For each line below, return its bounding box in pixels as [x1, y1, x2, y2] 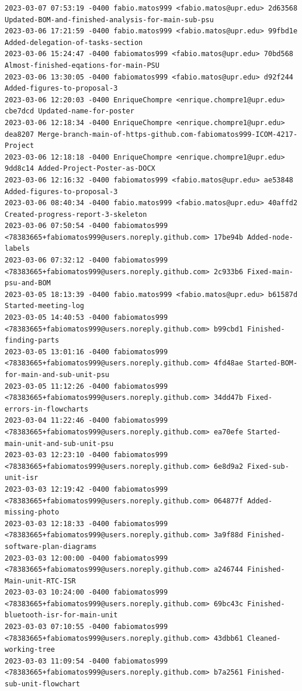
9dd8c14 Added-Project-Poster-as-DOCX [5, 164, 155, 173]
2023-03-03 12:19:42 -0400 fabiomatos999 [5, 485, 168, 493]
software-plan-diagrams [5, 542, 97, 551]
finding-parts [5, 336, 60, 345]
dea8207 [5, 130, 34, 139]
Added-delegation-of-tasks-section [5, 38, 143, 47]
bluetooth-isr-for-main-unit [5, 611, 118, 620]
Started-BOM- [247, 359, 298, 368]
